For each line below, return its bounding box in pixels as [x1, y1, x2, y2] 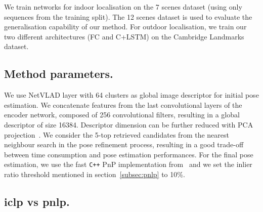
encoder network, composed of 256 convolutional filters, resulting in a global [4, 109, 240, 120]
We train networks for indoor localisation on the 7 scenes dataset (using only [4, 2, 242, 12]
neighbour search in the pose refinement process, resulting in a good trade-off [4, 139, 244, 150]
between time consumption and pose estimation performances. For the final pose [4, 149, 253, 159]
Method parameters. [4, 66, 113, 81]
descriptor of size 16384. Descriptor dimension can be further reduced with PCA [4, 119, 253, 130]
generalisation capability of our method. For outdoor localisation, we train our [4, 21, 247, 32]
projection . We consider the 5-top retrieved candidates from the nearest [4, 129, 229, 140]
